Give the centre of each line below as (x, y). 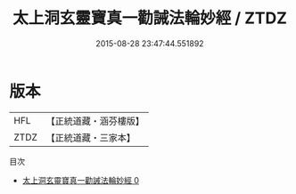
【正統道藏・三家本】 (91, 137)
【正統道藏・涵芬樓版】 (95, 121)
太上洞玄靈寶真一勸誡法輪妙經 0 (81, 180)
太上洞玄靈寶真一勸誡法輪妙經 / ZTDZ (150, 18)
